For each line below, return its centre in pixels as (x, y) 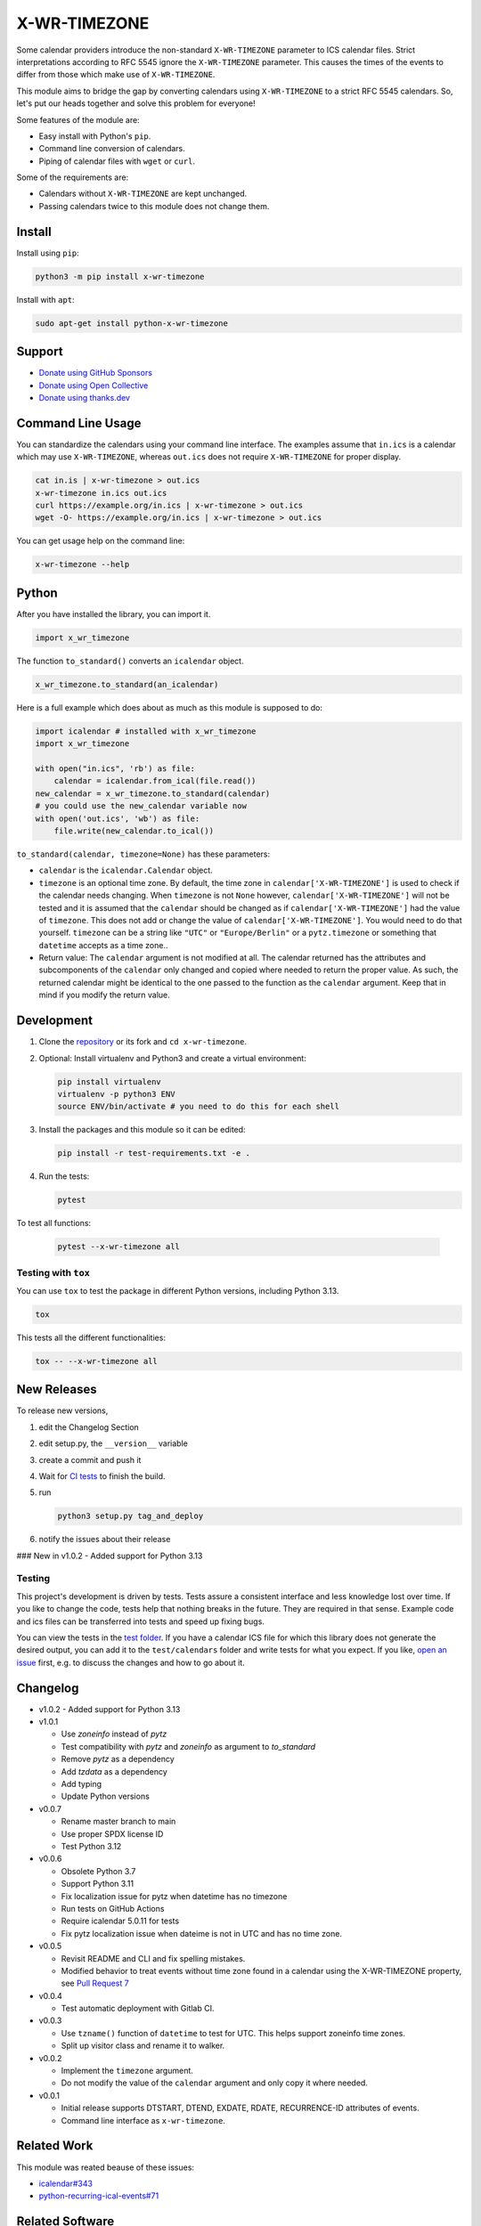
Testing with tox (53, 1272)
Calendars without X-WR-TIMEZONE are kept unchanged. (143, 194)
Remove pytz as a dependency (118, 1759)
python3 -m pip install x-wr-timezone (120, 276)
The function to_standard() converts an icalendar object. (130, 661)
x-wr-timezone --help (82, 565)
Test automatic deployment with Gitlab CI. (138, 2009)
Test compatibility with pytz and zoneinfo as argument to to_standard (188, 1746)
